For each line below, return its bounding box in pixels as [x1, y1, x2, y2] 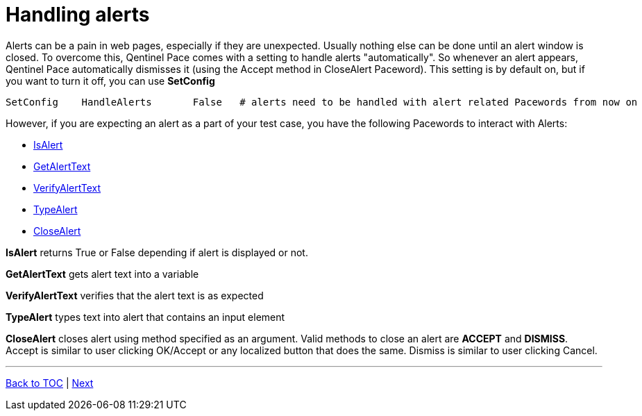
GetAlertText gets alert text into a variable [6, 267, 199, 280]
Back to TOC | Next [6, 376, 94, 389]
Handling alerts [6, 3, 150, 26]
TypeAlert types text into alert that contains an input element [6, 310, 285, 323]
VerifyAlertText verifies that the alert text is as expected [6, 289, 264, 301]
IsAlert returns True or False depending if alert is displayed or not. [6, 246, 308, 258]
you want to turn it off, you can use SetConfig [6, 74, 215, 87]
